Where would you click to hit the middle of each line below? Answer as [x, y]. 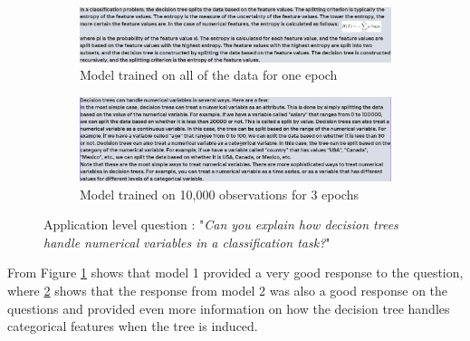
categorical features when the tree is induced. [133, 326]
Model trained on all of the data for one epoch [209, 75]
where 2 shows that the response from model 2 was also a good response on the [228, 290]
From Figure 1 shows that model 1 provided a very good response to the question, [235, 273]
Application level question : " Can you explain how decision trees [221, 224]
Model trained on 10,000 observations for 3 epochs [219, 194]
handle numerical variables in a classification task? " [187, 242]
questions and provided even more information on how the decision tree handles [229, 308]
